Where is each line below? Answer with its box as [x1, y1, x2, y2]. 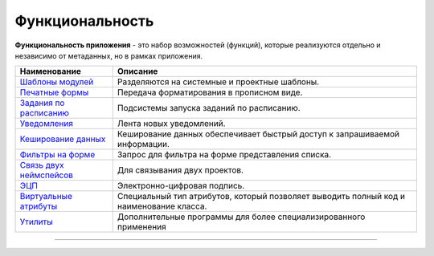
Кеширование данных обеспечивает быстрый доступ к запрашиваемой [117, 128, 400, 140]
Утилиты [19, 217, 54, 228]
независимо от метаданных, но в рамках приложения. [14, 51, 203, 60]
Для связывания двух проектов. [117, 165, 244, 176]
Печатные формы [19, 87, 89, 98]
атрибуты [19, 201, 58, 212]
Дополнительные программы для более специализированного [117, 211, 366, 222]
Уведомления [19, 118, 74, 129]
